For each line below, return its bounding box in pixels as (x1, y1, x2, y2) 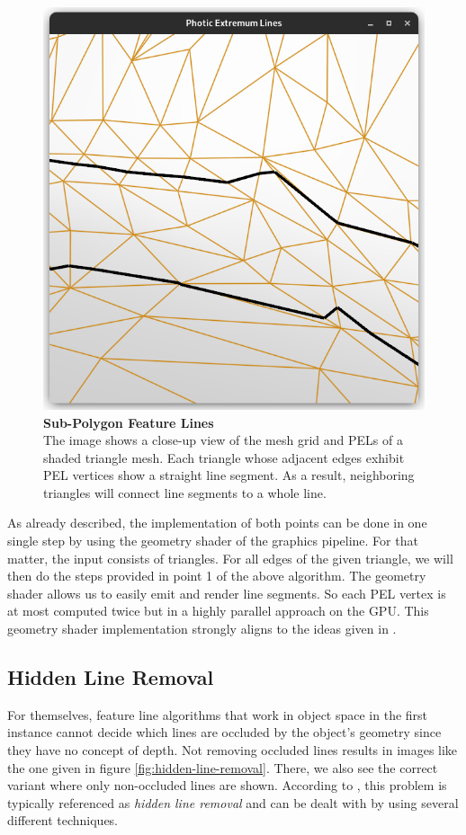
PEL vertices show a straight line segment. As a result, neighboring (43, 466, 415, 484)
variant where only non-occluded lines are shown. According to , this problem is (7, 776, 447, 795)
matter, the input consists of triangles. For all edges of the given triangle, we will (7, 548, 453, 567)
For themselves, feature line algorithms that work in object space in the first (7, 705, 428, 724)
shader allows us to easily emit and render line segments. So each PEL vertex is (7, 583, 446, 602)
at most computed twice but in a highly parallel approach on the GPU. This (7, 601, 429, 620)
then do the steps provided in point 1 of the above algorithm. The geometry (7, 566, 426, 585)
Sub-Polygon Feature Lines (43, 413, 214, 431)
